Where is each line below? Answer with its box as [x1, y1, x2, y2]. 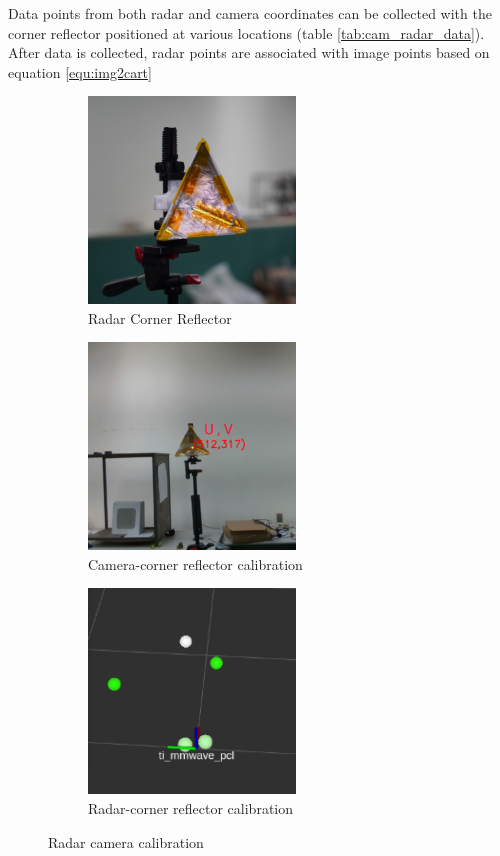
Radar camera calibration [48, 831, 204, 852]
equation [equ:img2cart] [8, 61, 152, 82]
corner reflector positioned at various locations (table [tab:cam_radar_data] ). [8, 22, 485, 43]
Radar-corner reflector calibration [88, 798, 294, 819]
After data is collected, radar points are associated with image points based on [8, 42, 490, 63]
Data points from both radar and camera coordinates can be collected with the [8, 3, 492, 23]
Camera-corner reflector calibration [88, 553, 303, 574]
